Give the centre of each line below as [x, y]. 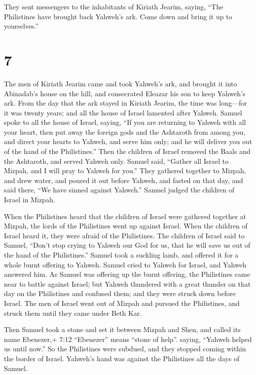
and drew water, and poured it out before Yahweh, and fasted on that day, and [124, 180]
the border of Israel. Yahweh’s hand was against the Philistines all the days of [122, 358]
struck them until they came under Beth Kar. [73, 313]
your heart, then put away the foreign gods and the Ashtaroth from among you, [125, 131]
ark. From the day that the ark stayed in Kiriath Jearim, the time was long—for [126, 103]
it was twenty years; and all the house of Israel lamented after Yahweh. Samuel [123, 112]
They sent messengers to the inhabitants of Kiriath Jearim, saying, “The [114, 6]
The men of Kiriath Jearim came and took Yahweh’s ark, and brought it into [121, 83]
